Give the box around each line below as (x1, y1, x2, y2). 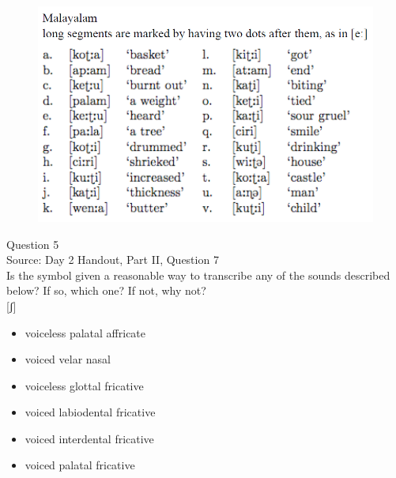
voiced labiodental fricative (25, 404, 156, 420)
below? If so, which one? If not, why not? (6, 282, 206, 299)
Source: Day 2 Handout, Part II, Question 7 (6, 251, 219, 268)
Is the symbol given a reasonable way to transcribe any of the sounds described (6, 266, 390, 283)
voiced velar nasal (25, 351, 111, 367)
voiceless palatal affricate (25, 324, 146, 341)
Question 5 (6, 235, 59, 252)
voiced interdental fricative (25, 430, 154, 446)
